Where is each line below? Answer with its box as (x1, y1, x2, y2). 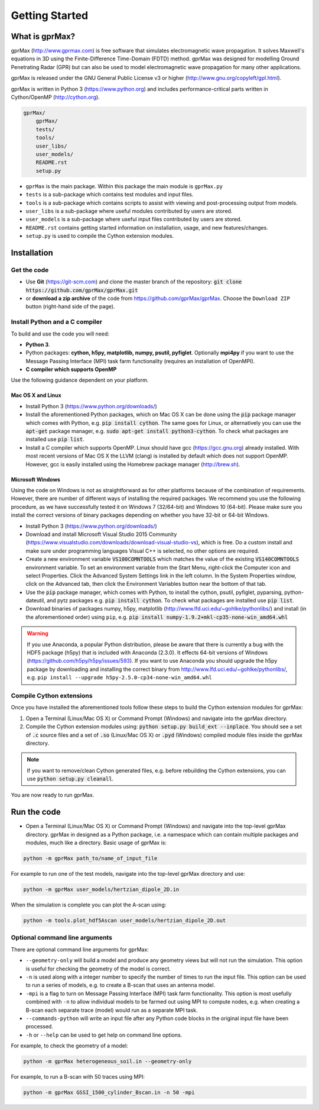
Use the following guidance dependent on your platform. (11, 376, 149, 384)
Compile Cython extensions (11, 691, 93, 699)
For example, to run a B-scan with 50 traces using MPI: (11, 1073, 145, 1080)
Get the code (11, 266, 49, 274)
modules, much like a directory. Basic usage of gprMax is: (25, 839, 167, 846)
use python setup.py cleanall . (27, 775, 114, 782)
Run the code (11, 807, 61, 817)
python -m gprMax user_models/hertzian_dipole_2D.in (23, 886, 180, 893)
